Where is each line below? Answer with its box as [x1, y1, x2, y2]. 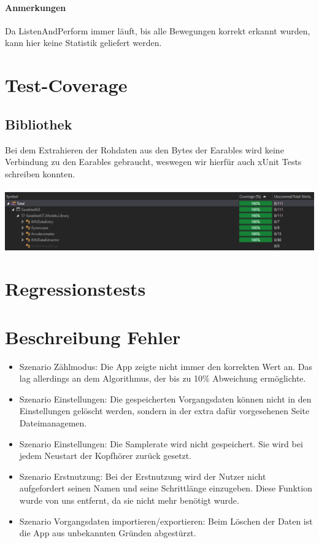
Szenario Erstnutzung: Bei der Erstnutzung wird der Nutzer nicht [19, 469, 266, 482]
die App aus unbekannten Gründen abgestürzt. [19, 526, 196, 539]
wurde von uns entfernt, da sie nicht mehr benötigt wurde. [19, 493, 239, 506]
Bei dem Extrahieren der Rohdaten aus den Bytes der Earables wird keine [5, 143, 284, 156]
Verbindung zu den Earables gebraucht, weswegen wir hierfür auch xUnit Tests [5, 155, 302, 168]
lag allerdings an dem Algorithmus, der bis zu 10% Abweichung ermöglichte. [19, 372, 306, 385]
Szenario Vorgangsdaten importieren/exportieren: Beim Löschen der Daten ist [19, 514, 313, 527]
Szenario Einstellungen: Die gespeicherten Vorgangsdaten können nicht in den [19, 392, 312, 405]
